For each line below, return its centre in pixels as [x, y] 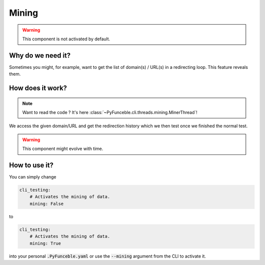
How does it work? [38, 88]
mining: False [47, 204]
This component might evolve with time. [63, 149]
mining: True [45, 243]
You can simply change [33, 177]
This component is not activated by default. [66, 39]
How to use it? [31, 165]
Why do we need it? [40, 55]
